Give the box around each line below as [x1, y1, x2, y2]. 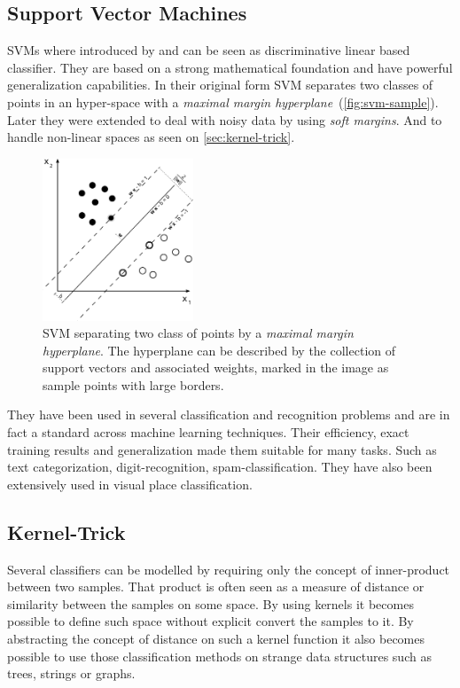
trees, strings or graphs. [7, 664, 136, 683]
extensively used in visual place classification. [7, 474, 253, 493]
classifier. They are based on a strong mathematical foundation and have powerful [7, 58, 453, 76]
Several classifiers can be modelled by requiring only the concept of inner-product [7, 559, 450, 578]
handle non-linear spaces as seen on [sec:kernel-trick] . [7, 128, 295, 146]
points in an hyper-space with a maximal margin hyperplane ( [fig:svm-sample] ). [7, 92, 439, 111]
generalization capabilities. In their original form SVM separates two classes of [7, 75, 433, 94]
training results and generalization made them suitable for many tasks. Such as [7, 440, 437, 458]
